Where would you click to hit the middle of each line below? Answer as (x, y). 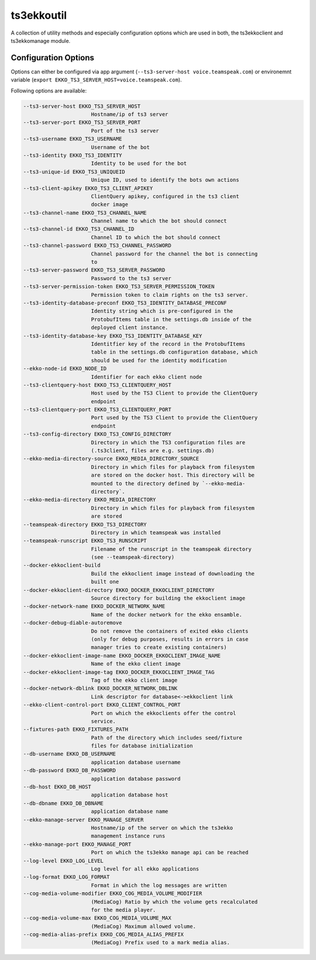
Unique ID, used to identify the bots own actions (165, 180)
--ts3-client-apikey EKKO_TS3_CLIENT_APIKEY (88, 188)
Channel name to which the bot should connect (159, 221)
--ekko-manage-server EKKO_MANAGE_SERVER (83, 820)
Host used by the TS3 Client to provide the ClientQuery (174, 393)
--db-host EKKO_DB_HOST (57, 787)
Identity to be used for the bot (139, 164)
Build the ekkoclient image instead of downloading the (173, 573)
